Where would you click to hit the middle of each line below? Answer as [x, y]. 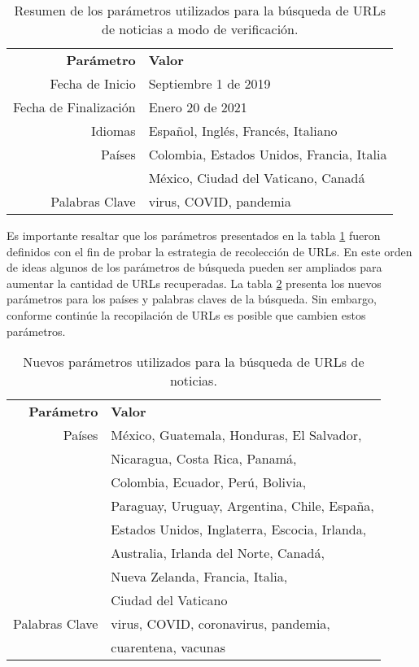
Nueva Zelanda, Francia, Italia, [199, 577]
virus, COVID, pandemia [220, 201]
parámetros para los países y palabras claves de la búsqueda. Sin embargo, [192, 299]
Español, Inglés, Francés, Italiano [243, 131]
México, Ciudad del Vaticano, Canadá [257, 178]
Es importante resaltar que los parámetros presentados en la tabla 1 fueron [194, 235]
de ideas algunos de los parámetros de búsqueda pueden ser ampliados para [194, 267]
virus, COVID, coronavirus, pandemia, [220, 624]
